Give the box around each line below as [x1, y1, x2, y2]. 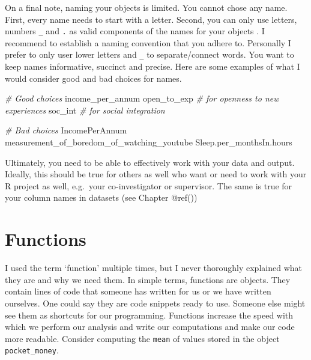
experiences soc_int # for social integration [5, 103, 165, 116]
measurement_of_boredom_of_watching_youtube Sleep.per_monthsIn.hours [5, 136, 292, 148]
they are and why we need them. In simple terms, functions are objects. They [5, 273, 291, 285]
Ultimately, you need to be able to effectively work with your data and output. [5, 156, 295, 168]
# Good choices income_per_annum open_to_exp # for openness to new [5, 92, 279, 105]
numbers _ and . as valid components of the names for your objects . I [5, 25, 265, 37]
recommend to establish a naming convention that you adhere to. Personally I [5, 36, 291, 49]
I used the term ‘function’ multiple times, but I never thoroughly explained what [5, 261, 302, 274]
